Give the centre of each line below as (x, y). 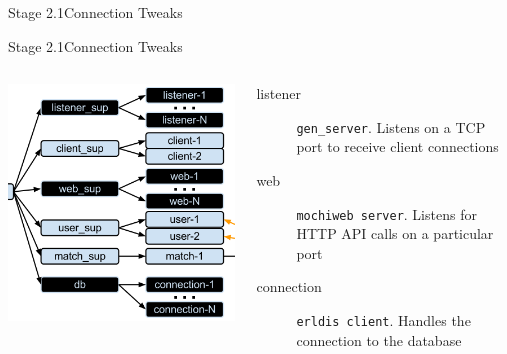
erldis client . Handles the (383, 320)
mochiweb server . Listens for (386, 213)
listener (278, 93)
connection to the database (379, 339)
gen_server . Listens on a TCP (391, 126)
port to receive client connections (397, 146)
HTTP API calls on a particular (395, 233)
